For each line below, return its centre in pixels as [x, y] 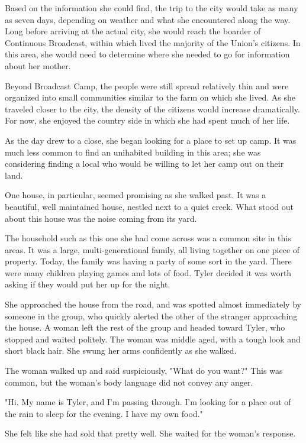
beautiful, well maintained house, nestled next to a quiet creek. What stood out [149, 206]
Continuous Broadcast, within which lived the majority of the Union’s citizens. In [153, 42]
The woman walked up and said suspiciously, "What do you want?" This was [144, 371]
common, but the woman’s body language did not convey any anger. [129, 382]
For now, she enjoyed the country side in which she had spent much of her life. [147, 120]
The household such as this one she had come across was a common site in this [148, 238]
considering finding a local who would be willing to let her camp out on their [144, 164]
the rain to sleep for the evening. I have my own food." [104, 413]
